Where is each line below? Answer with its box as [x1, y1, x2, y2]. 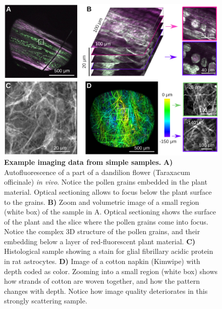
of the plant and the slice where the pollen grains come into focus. [4, 216, 208, 227]
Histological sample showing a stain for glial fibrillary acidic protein [4, 246, 213, 256]
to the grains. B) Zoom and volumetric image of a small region [4, 196, 199, 207]
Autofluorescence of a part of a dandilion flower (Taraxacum [4, 166, 190, 177]
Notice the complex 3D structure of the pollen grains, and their [4, 226, 200, 237]
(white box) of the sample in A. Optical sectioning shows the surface [4, 206, 216, 217]
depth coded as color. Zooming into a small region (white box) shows [4, 266, 218, 276]
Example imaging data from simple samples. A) [4, 157, 173, 167]
